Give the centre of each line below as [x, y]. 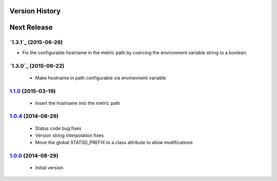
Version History [35, 11]
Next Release [31, 27]
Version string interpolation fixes [70, 135]
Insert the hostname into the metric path [78, 103]
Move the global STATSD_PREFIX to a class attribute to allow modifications [114, 143]
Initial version [49, 168]
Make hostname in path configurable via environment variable [101, 78]
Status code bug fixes [58, 128]
